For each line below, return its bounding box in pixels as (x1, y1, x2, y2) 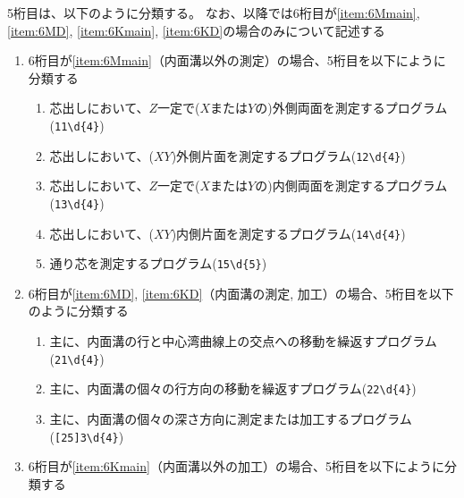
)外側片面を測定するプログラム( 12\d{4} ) (171, 146, 406, 165)
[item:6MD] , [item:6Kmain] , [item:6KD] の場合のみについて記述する (7, 21, 385, 39)
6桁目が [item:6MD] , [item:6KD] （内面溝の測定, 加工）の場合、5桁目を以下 (28, 283, 454, 302)
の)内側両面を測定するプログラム (255, 176, 448, 195)
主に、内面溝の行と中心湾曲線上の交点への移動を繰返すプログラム (49, 332, 437, 350)
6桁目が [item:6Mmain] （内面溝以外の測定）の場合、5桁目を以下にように (28, 51, 446, 70)
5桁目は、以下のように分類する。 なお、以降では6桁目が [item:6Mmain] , (7, 4, 420, 21)
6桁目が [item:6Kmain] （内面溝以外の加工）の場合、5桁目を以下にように (28, 457, 444, 476)
